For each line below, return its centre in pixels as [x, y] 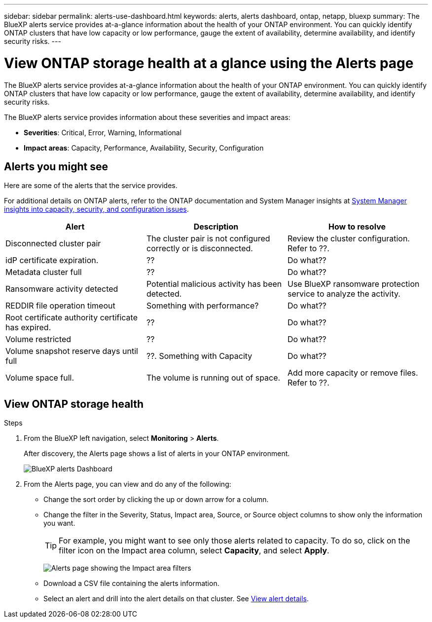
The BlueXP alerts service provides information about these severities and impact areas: [147, 117]
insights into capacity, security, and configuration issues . [96, 209]
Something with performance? [202, 306]
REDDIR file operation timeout [60, 306]
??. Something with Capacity [199, 356]
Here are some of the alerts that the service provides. [91, 186]
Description [216, 227]
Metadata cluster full [44, 272]
